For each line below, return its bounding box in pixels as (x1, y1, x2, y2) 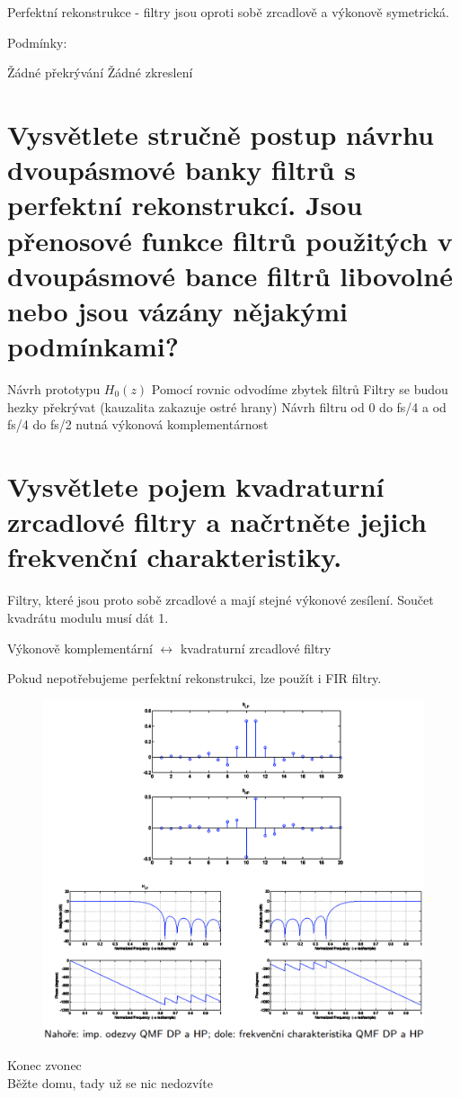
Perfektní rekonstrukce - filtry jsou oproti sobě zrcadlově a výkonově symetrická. (7, 3, 449, 21)
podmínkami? (7, 328, 179, 364)
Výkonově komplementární (7, 638, 153, 657)
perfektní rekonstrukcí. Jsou (7, 186, 363, 223)
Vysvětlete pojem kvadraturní (7, 468, 385, 504)
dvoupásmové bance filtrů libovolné (7, 256, 453, 293)
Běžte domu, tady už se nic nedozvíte (7, 1073, 213, 1092)
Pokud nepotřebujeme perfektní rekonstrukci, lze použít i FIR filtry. (7, 669, 382, 688)
